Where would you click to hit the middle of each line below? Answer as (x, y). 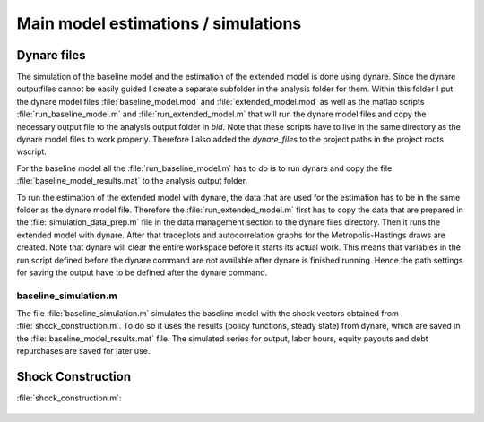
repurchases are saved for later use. (83, 351)
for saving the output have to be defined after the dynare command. (142, 272)
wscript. (31, 151)
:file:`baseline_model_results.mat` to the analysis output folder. (132, 181)
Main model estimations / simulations (159, 23)
